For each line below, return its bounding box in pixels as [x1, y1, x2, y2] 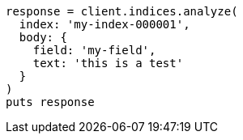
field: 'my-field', [32, 44, 156, 57]
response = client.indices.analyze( [6, 5, 238, 18]
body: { [19, 31, 67, 44]
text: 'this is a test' [32, 57, 184, 70]
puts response [6, 95, 95, 108]
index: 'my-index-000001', [19, 18, 190, 31]
